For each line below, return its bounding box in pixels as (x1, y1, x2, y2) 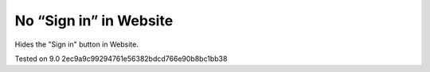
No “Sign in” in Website (14, 12, 174, 29)
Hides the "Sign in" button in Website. (14, 40, 139, 49)
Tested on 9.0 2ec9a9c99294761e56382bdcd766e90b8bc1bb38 (14, 54, 228, 63)
